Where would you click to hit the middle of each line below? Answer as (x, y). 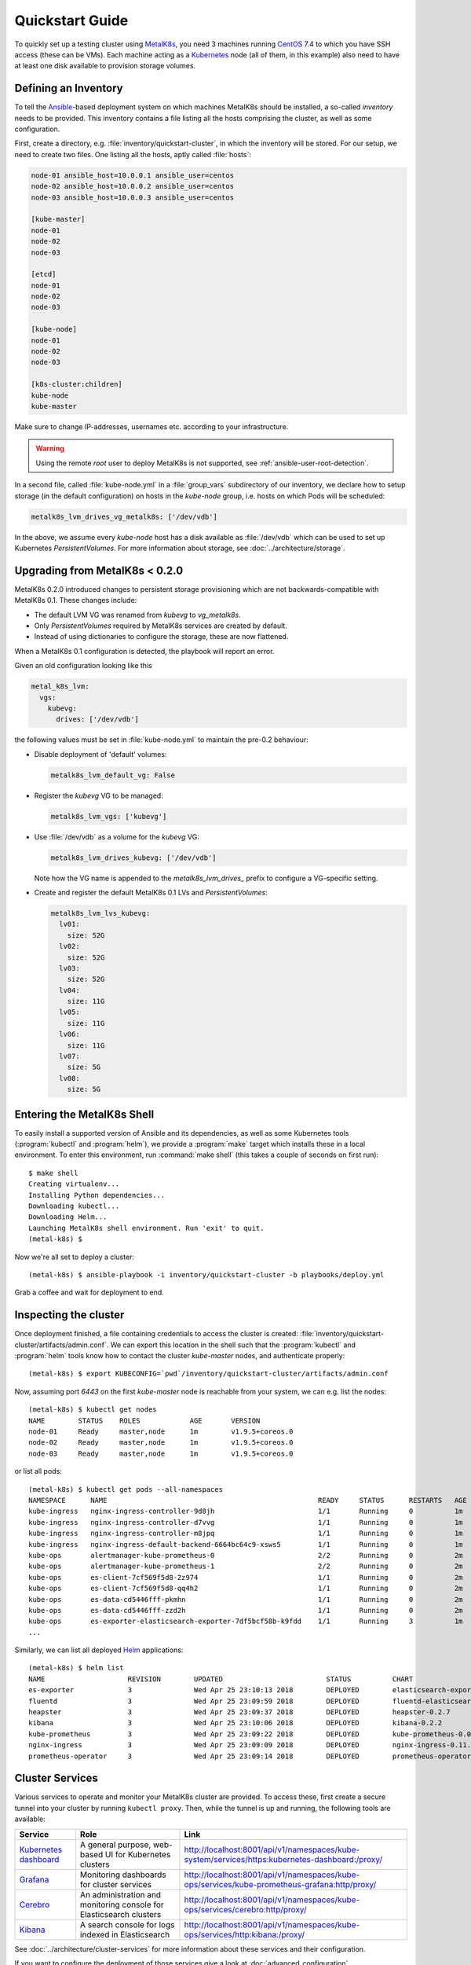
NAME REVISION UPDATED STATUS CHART (221, 1679)
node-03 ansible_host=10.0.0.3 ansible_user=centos (133, 197)
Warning (50, 449)
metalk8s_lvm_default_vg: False (113, 775)
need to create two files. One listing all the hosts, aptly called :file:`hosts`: (133, 154)
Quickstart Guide (71, 20)
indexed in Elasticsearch (125, 1934)
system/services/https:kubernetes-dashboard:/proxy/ (283, 1859)
